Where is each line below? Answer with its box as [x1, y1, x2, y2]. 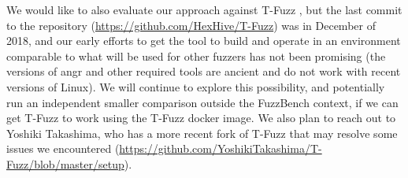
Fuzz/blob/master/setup [6, 155, 124, 172]
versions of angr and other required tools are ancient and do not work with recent [6, 63, 401, 80]
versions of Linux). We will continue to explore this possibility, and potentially [6, 78, 385, 95]
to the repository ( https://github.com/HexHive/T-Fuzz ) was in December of [6, 17, 376, 33]
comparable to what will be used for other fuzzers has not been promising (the [6, 47, 386, 64]
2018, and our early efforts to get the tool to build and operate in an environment [6, 32, 401, 49]
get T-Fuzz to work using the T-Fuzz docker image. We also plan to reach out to [6, 109, 396, 126]
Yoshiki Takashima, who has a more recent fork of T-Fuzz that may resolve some [6, 124, 398, 141]
